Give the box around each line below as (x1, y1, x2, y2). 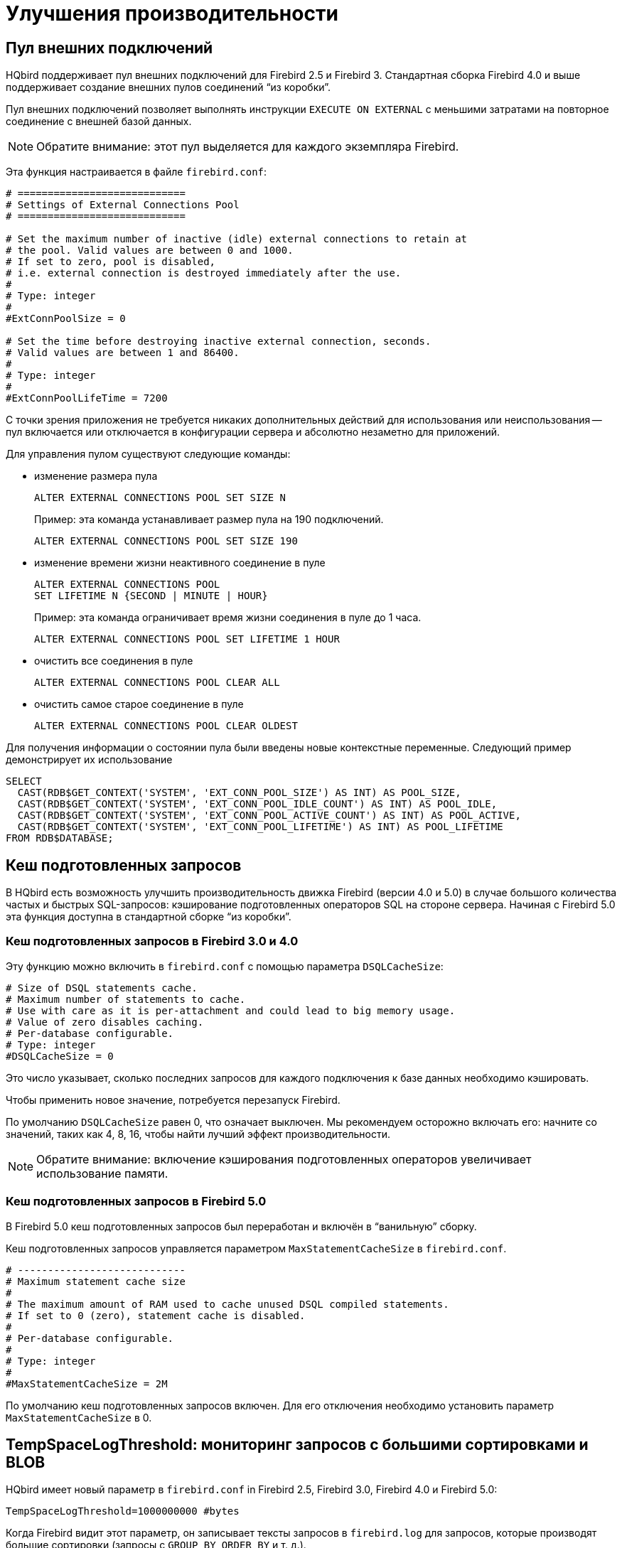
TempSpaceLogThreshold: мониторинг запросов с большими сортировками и (6, 1435, 589, 1453)
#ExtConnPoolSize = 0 (6, 313, 126, 325)
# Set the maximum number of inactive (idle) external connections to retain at (6, 233, 468, 245)
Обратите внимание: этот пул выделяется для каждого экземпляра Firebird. (36, 139, 459, 154)
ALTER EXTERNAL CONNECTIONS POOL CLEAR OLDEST (34, 720, 298, 732)
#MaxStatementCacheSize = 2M (6, 1377, 168, 1390)
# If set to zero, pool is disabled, (6, 256, 216, 268)
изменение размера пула (34, 470, 158, 483)
